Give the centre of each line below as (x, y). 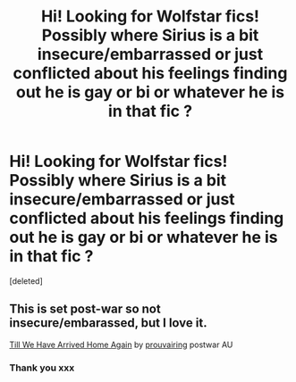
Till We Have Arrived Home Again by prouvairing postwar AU (121, 345)
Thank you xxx (42, 368)
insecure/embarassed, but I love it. (108, 323)
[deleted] (26, 281)
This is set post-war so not (85, 309)
